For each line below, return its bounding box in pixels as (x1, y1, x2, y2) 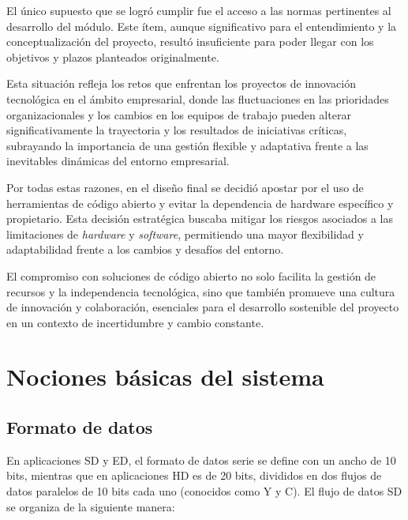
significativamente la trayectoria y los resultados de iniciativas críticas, (6, 122, 347, 138)
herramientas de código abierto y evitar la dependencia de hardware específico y (6, 194, 394, 211)
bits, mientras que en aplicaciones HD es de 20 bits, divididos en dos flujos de (6, 467, 382, 484)
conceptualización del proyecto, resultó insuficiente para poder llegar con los (6, 33, 374, 50)
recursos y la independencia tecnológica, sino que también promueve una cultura (6, 283, 395, 300)
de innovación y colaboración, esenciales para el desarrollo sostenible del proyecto (6, 299, 399, 315)
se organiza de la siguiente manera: (6, 498, 175, 514)
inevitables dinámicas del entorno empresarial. (6, 153, 230, 169)
